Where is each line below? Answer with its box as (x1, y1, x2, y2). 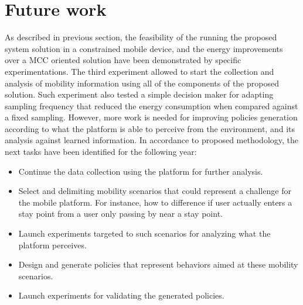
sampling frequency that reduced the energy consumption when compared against (5, 99, 298, 112)
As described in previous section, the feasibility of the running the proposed (5, 31, 277, 43)
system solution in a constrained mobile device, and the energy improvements (5, 42, 283, 54)
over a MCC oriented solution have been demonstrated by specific (5, 54, 241, 66)
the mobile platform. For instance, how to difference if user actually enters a (18, 196, 292, 208)
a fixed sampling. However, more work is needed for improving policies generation (5, 111, 298, 123)
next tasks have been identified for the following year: (5, 145, 197, 158)
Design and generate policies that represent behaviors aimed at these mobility (18, 258, 298, 271)
